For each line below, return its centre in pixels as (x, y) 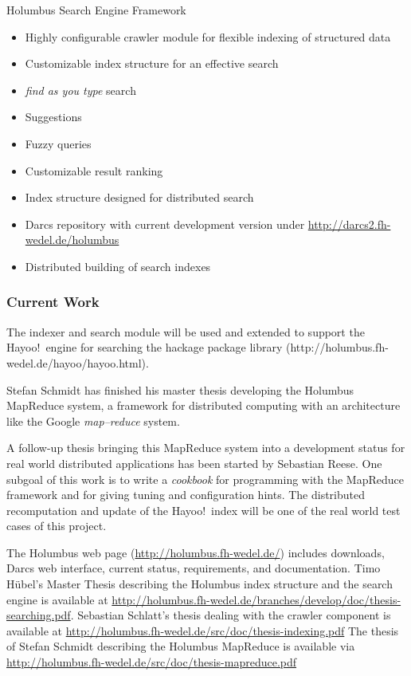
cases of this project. (57, 526)
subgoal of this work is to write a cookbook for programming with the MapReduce (205, 479)
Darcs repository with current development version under (165, 224)
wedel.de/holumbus (72, 240)
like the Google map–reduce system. (93, 421)
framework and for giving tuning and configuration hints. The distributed (186, 495)
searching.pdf (39, 615)
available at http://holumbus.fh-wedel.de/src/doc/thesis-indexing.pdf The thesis (203, 630)
